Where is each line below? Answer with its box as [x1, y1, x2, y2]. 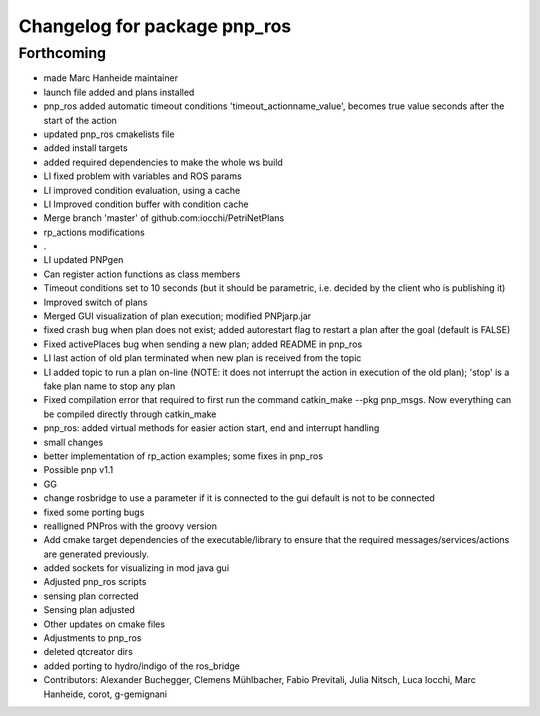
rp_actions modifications [43, 226, 145, 238]
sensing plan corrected [43, 590, 139, 602]
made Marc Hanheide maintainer [43, 72, 179, 84]
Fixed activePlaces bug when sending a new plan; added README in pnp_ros [43, 338, 363, 350]
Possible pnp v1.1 [43, 464, 114, 476]
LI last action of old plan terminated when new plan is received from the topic [43, 352, 362, 364]
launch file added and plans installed [43, 86, 195, 98]
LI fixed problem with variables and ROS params [43, 170, 242, 182]
